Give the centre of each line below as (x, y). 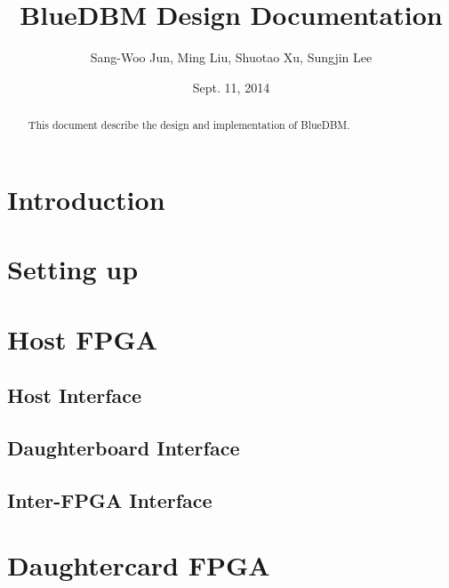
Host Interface (75, 395)
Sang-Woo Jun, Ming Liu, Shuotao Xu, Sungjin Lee (231, 57)
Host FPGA (83, 338)
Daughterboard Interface (124, 447)
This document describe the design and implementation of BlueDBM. (189, 125)
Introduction (86, 199)
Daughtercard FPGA (139, 565)
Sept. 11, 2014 (231, 87)
